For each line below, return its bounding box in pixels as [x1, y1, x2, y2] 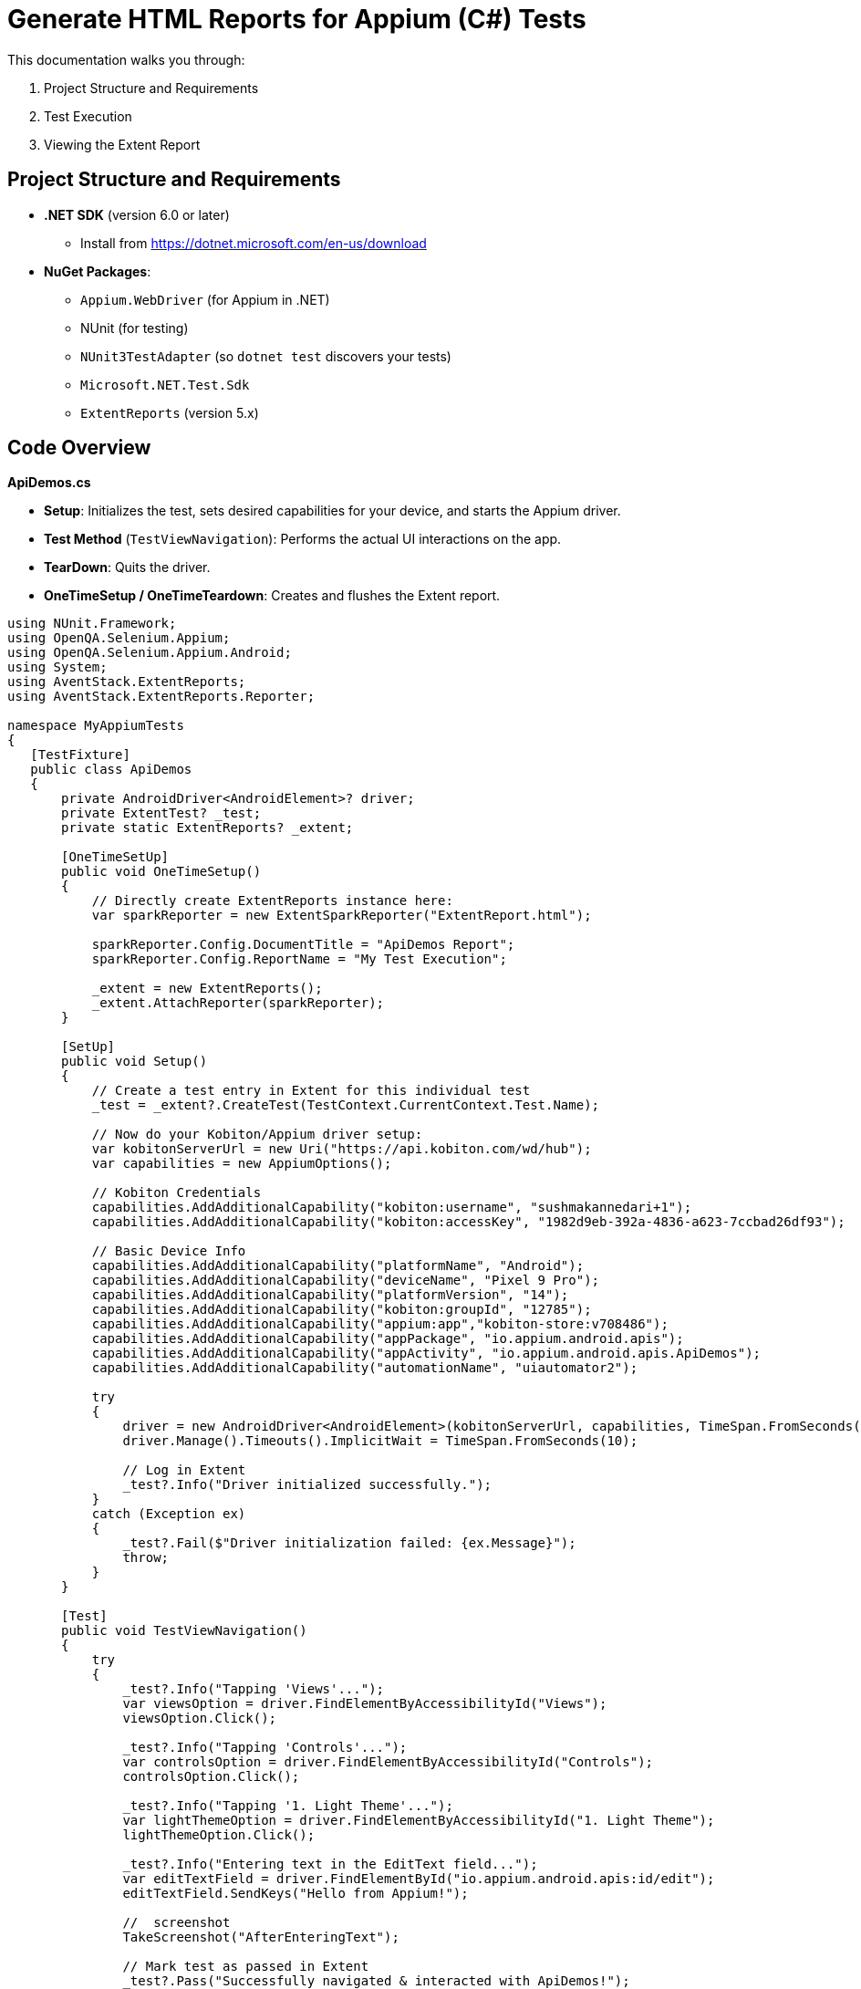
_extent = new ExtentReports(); [91, 981, 323, 996]
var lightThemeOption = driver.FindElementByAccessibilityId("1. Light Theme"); [122, 1813, 715, 1828]
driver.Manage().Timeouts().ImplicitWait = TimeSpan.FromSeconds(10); [122, 1433, 638, 1449]
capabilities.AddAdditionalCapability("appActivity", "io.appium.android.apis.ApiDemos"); [91, 1346, 762, 1361]
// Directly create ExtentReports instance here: [91, 893, 453, 909]
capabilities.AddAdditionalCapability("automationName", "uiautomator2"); [91, 1360, 638, 1376]
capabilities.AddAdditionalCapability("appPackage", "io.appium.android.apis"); [91, 1331, 684, 1347]
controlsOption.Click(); [122, 1769, 300, 1785]
